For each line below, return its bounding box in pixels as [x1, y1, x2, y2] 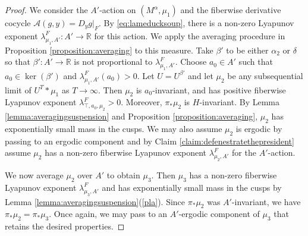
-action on [99, 4, 136, 15]
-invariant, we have [231, 195, 301, 207]
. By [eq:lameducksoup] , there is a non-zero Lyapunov [99, 17, 294, 29]
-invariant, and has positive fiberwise [152, 83, 286, 96]
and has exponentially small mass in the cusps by [102, 181, 282, 193]
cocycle [5, 17, 31, 29]
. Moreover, [121, 96, 162, 108]
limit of [5, 83, 32, 96]
